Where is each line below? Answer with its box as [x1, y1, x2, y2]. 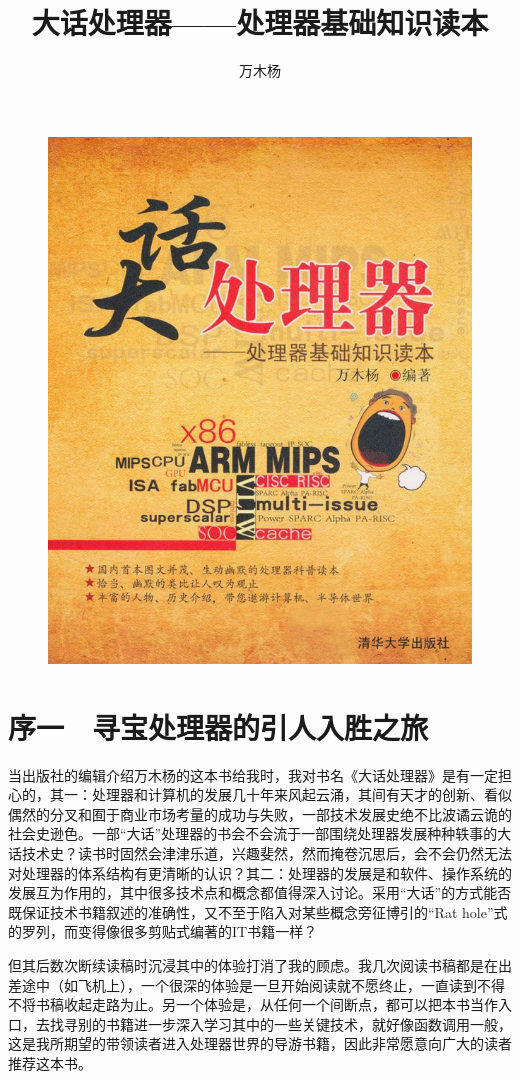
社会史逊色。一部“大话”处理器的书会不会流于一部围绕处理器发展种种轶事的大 [8, 823, 512, 844]
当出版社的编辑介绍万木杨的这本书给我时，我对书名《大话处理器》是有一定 [8, 764, 498, 785]
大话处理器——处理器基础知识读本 [31, 2, 489, 43]
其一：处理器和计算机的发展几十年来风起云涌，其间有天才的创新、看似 [49, 784, 512, 805]
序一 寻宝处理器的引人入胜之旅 [8, 706, 429, 747]
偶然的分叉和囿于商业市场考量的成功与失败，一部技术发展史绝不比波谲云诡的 [8, 803, 512, 824]
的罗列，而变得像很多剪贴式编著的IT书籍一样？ [8, 921, 318, 942]
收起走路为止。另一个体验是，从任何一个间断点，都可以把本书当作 [63, 994, 498, 1015]
